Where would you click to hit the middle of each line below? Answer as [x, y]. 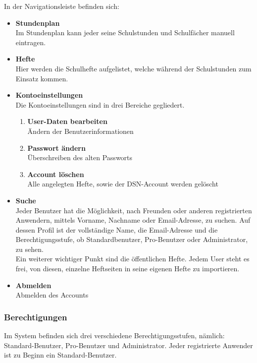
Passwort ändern [56, 148]
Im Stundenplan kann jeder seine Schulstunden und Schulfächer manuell [125, 32]
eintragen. [31, 42]
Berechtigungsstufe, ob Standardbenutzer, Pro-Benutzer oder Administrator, [132, 239]
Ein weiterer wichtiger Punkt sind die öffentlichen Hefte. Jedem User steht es [132, 259]
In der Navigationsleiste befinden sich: [62, 6]
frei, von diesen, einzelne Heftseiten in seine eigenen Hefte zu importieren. [128, 269]
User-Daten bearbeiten [67, 121]
